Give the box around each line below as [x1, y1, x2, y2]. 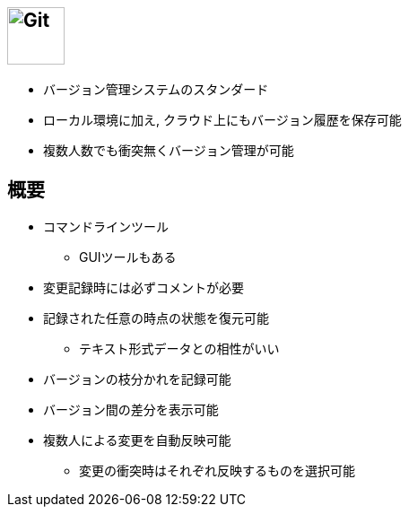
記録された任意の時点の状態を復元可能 [43, 310, 269, 327]
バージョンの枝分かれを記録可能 [43, 371, 231, 388]
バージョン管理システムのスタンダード [43, 82, 269, 98]
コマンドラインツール [43, 219, 169, 235]
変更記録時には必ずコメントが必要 [43, 280, 244, 296]
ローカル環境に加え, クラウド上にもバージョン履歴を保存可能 [43, 112, 402, 128]
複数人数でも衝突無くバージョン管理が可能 [43, 143, 294, 159]
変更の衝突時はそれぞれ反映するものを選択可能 [79, 463, 355, 479]
